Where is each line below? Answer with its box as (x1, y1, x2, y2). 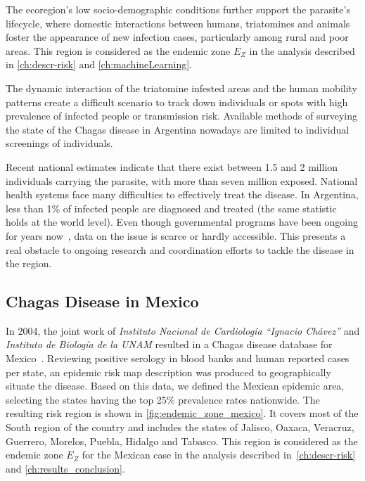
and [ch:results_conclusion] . (6, 461, 125, 475)
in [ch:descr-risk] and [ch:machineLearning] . (6, 57, 192, 72)
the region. (6, 256, 52, 271)
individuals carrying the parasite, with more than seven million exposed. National (6, 173, 358, 188)
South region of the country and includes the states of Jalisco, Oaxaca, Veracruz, (6, 420, 354, 435)
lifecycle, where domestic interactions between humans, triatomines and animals (6, 15, 350, 30)
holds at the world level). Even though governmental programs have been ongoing (6, 214, 359, 229)
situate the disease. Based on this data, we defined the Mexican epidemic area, (6, 378, 345, 393)
